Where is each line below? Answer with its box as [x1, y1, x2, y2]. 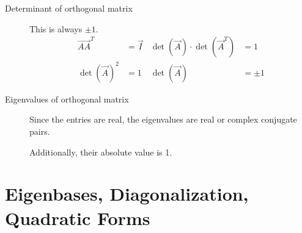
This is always [29, 22, 83, 35]
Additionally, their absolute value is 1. [29, 145, 172, 158]
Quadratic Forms [5, 205, 150, 230]
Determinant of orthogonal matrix [5, 2, 133, 14]
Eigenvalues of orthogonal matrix [5, 92, 129, 105]
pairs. [29, 124, 50, 137]
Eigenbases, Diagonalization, [5, 181, 249, 206]
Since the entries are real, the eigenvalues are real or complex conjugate [29, 113, 297, 126]
